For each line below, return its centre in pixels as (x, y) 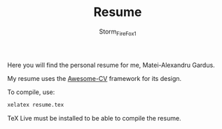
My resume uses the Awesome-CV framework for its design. (95, 78)
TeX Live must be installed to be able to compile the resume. (94, 118)
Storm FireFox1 (118, 32)
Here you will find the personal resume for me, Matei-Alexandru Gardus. (111, 65)
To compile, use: (31, 92)
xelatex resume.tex (36, 105)
